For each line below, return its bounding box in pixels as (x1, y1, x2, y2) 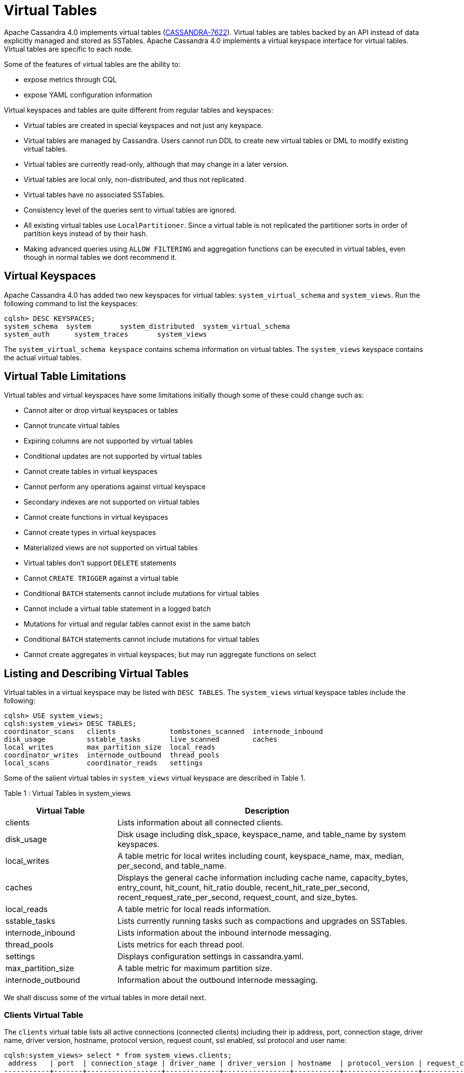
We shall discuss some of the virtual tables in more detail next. (4, 993, 206, 1002)
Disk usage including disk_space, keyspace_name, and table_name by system (117, 829, 406, 840)
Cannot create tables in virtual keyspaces (24, 467, 158, 476)
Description (245, 806, 290, 816)
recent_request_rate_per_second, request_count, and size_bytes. (117, 892, 358, 903)
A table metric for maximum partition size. (117, 963, 272, 974)
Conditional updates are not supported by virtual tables (24, 452, 202, 461)
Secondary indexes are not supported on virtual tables (24, 498, 200, 506)
